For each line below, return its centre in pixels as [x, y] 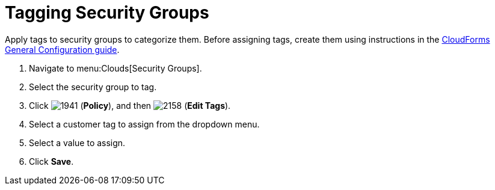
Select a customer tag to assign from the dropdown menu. [144, 124]
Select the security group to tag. [93, 87]
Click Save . [51, 161]
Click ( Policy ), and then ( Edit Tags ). [130, 105]
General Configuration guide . [62, 49]
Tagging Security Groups [107, 13]
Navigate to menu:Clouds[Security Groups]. [115, 68]
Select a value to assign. [77, 142]
